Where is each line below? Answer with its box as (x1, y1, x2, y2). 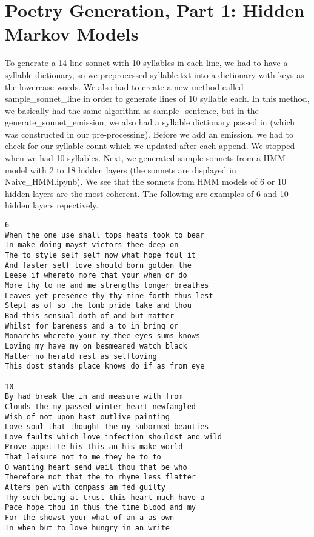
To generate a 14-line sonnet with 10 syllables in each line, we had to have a (5, 56, 288, 69)
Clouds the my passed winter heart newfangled (5, 402, 196, 411)
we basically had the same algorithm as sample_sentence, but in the (5, 104, 259, 116)
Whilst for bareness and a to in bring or (5, 321, 179, 330)
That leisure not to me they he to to (5, 453, 161, 462)
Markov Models (5, 21, 139, 46)
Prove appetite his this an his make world (5, 442, 183, 452)
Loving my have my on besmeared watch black (5, 341, 187, 350)
